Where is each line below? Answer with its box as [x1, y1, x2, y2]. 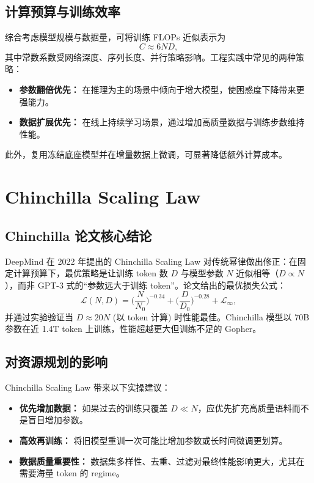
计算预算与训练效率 [5, 2, 120, 21]
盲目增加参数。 [27, 413, 88, 426]
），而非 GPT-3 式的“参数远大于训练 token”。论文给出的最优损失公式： [5, 278, 286, 291]
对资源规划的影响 [5, 352, 108, 371]
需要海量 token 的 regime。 [19, 466, 125, 479]
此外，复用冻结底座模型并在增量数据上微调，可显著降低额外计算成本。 [5, 148, 287, 161]
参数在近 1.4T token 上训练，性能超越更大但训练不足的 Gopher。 [5, 322, 261, 335]
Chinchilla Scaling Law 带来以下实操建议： [5, 381, 170, 394]
